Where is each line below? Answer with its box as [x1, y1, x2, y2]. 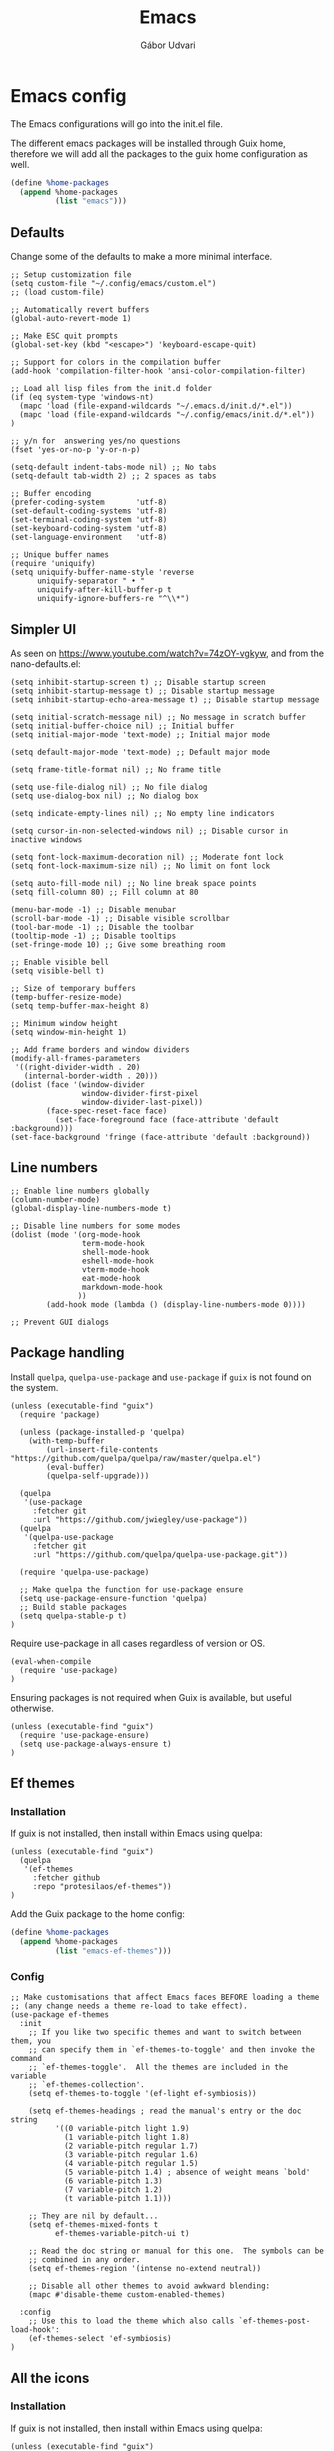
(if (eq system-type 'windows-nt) [10, 392, 155, 403]
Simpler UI [10, 621, 77, 638]
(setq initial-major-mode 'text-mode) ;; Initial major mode [10, 729, 271, 740]
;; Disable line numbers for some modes [10, 1221, 182, 1231]
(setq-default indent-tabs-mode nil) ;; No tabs [10, 462, 217, 473]
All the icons [10, 2369, 90, 2386]
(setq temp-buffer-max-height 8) [10, 1001, 150, 1011]
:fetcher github [32, 1873, 101, 1883]
